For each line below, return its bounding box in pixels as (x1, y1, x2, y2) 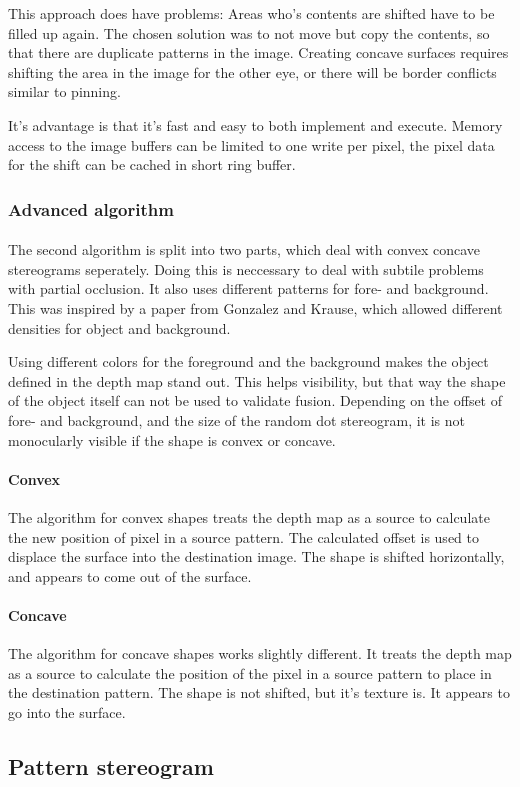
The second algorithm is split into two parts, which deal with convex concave (8, 239, 481, 260)
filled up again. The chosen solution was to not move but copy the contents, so (8, 22, 490, 43)
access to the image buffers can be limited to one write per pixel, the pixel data (8, 134, 495, 155)
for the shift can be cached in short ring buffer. (8, 154, 296, 175)
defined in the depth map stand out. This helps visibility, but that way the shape (8, 370, 506, 391)
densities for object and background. (8, 317, 231, 338)
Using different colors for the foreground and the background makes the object (8, 351, 489, 372)
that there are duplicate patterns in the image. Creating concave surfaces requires (8, 42, 509, 63)
